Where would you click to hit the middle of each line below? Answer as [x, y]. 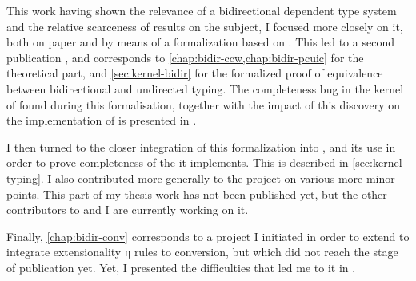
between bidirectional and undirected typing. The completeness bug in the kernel [205, 88]
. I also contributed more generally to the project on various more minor [218, 178]
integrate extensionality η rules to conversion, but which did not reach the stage [202, 252]
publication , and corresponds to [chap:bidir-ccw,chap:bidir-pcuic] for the [185, 57]
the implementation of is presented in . [102, 120]
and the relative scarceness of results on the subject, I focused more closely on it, [205, 26]
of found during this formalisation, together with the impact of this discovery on [204, 104]
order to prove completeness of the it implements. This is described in [178, 162]
